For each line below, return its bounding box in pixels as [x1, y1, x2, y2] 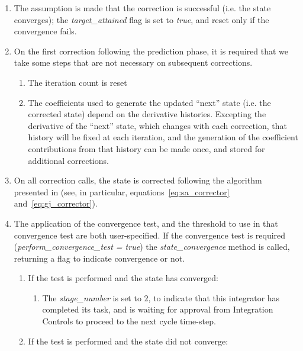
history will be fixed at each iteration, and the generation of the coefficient [28, 131, 298, 143]
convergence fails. [14, 25, 77, 37]
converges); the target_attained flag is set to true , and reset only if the [14, 13, 269, 25]
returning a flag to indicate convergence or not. [14, 252, 185, 264]
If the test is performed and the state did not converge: [28, 334, 228, 347]
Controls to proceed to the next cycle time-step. [42, 315, 216, 327]
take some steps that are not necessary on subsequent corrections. [14, 56, 253, 69]
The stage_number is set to [42, 291, 141, 304]
